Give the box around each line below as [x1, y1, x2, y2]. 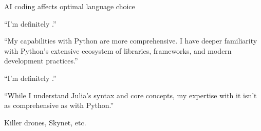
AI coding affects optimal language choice [4, 1, 135, 11]
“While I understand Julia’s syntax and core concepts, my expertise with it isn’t [4, 90, 257, 100]
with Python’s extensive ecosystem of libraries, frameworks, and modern [4, 45, 232, 56]
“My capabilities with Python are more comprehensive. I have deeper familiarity [4, 35, 257, 46]
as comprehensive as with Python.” [4, 100, 114, 111]
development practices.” [4, 55, 78, 66]
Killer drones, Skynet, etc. [4, 117, 86, 127]
